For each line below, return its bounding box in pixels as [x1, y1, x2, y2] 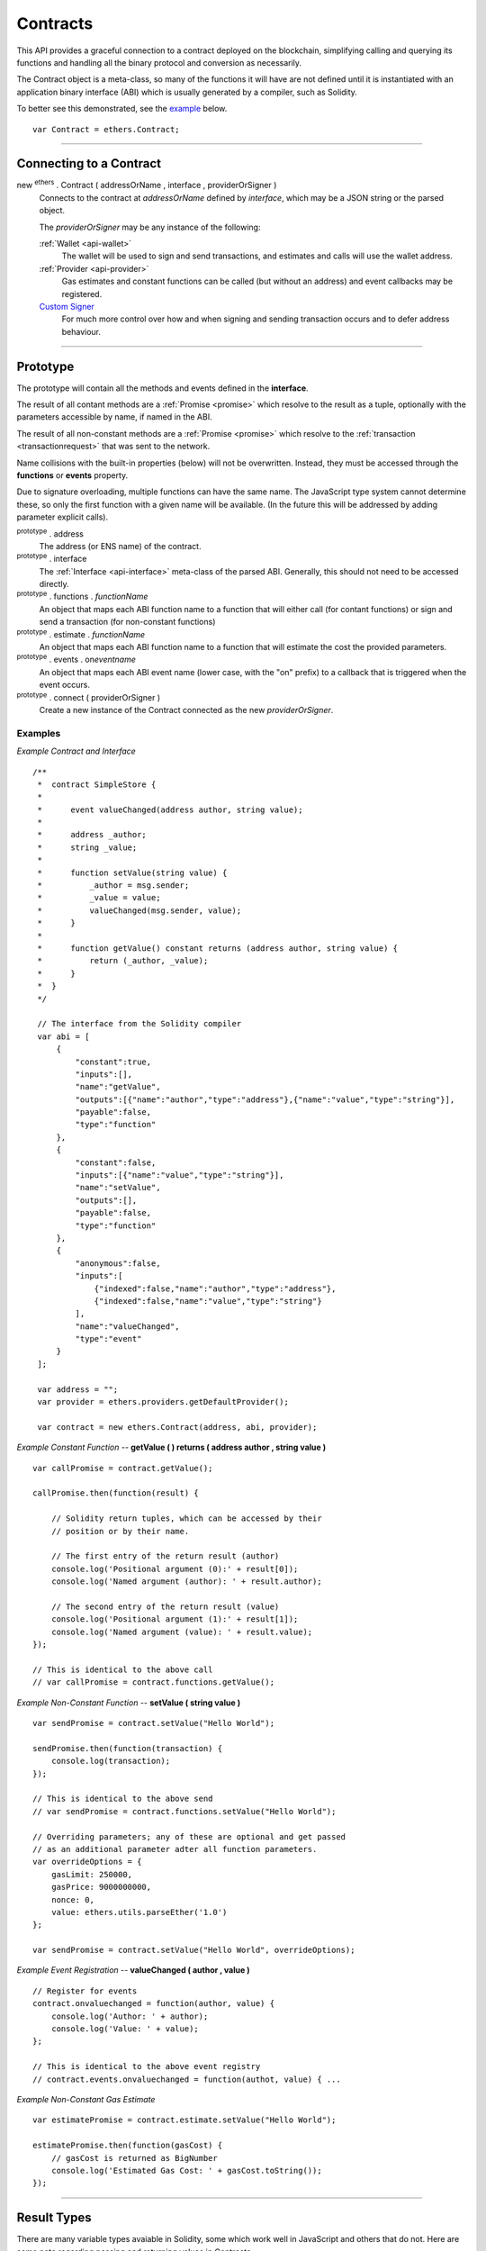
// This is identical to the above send [32, 1794, 213, 1804]
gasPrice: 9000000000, [50, 1882, 152, 1893]
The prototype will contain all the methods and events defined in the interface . [16, 383, 310, 393]
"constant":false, [75, 1157, 157, 1168]
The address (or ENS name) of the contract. [39, 540, 202, 551]
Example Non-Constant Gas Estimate [16, 2093, 156, 2104]
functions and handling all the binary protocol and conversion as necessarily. [16, 57, 301, 68]
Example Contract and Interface [16, 746, 137, 756]
